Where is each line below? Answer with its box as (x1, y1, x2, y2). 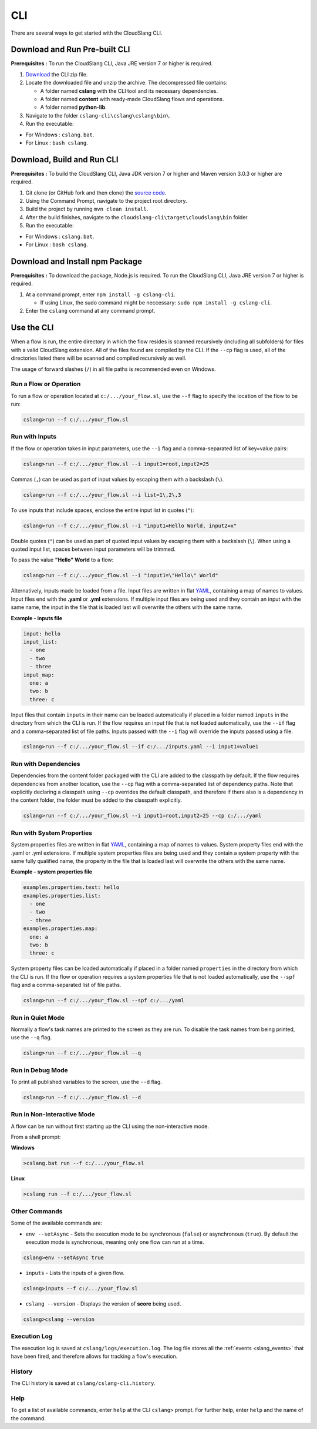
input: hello (23, 630, 61, 637)
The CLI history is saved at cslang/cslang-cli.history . (11, 1380, 156, 1387)
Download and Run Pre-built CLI (11, 45, 130, 55)
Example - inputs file (11, 614, 63, 621)
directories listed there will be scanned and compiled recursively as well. (11, 354, 187, 362)
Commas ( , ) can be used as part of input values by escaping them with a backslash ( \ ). (11, 476, 224, 483)
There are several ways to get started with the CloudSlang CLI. (11, 29, 163, 36)
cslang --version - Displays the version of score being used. (25, 1300, 181, 1307)
